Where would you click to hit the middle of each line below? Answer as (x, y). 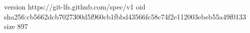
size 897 (16, 26)
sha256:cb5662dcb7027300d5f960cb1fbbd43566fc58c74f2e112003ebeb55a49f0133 (125, 16)
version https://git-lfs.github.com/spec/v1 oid (75, 6)
